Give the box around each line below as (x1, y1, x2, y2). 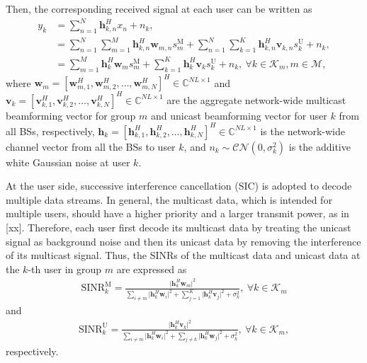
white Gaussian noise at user (6, 154, 130, 169)
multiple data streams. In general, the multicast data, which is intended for (6, 192, 332, 207)
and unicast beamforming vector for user (150, 108, 327, 122)
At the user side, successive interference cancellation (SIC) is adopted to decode (6, 178, 352, 193)
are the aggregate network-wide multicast (166, 92, 346, 107)
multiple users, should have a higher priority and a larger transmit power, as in (6, 206, 349, 221)
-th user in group (28, 261, 102, 276)
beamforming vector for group (6, 108, 136, 122)
